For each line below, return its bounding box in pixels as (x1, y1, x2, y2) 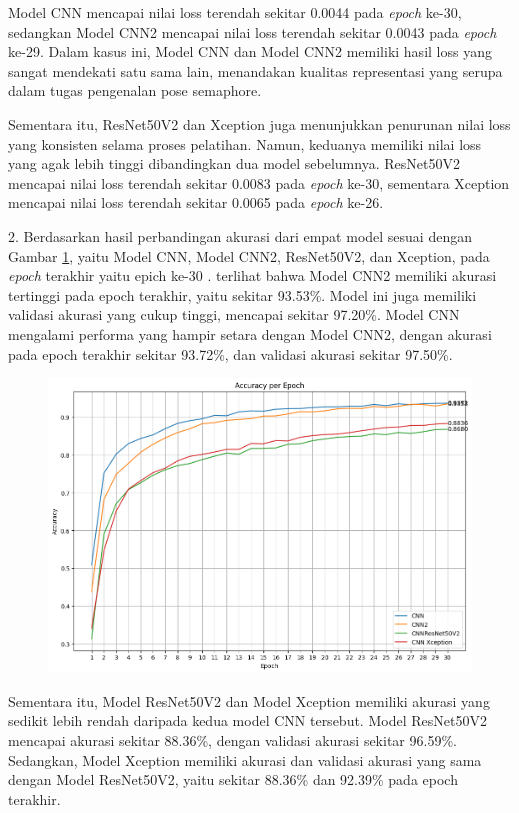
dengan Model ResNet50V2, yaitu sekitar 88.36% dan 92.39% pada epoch (8, 769, 458, 790)
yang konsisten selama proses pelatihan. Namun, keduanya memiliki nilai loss (8, 133, 482, 154)
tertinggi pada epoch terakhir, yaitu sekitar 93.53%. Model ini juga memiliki (8, 284, 477, 305)
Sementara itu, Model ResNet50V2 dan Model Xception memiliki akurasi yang (8, 690, 490, 711)
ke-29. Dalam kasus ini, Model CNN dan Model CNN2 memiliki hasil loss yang (8, 41, 492, 62)
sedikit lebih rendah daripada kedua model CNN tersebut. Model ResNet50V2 (8, 710, 487, 731)
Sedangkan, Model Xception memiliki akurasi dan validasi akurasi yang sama (8, 749, 482, 770)
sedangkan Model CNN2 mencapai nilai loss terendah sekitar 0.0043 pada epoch (8, 21, 497, 42)
